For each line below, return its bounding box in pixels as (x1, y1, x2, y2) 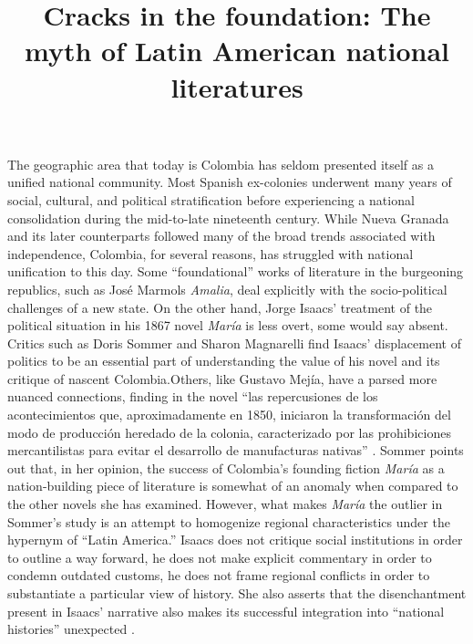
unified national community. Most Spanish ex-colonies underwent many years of (7, 172, 452, 192)
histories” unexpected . (7, 619, 135, 639)
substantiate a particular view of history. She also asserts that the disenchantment (7, 584, 467, 602)
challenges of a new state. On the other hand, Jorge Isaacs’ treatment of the (7, 297, 433, 317)
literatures (170, 68, 303, 105)
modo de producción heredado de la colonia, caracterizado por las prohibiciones (7, 422, 451, 441)
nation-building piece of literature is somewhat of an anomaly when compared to (7, 476, 458, 495)
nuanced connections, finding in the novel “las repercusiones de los (7, 387, 378, 406)
